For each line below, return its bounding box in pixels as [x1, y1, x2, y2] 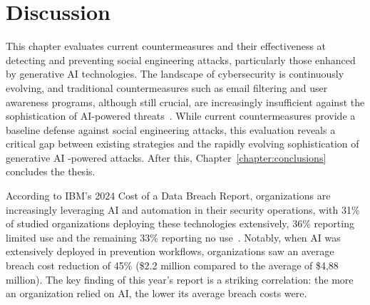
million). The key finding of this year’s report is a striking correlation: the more [6, 272, 354, 286]
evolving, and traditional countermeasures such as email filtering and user [6, 80, 328, 95]
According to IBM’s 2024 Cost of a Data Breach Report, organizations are [6, 188, 331, 203]
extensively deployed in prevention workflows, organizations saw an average [6, 244, 334, 259]
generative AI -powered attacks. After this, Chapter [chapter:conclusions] [6, 150, 327, 165]
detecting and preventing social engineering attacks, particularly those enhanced [6, 52, 356, 67]
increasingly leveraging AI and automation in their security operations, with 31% [6, 202, 360, 217]
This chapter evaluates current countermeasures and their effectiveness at [6, 38, 327, 53]
